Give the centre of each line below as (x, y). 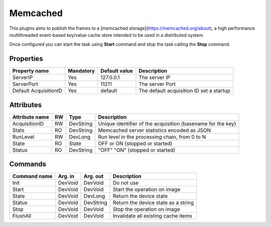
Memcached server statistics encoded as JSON (154, 130)
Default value (117, 71)
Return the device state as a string (153, 203)
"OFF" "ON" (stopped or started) (137, 150)
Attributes (26, 105)
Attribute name (31, 117)
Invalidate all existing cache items (153, 216)
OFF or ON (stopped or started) (135, 143)
